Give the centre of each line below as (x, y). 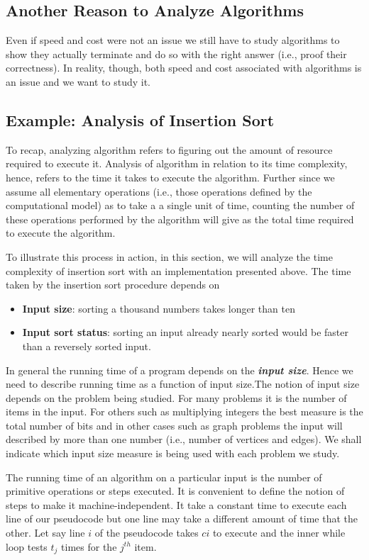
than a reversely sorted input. (87, 346)
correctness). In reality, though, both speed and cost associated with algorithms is (184, 68)
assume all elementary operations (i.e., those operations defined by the (159, 191)
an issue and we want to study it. (78, 81)
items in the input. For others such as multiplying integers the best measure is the (184, 411)
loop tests (27, 546)
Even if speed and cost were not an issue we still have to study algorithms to (173, 40)
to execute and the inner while (279, 533)
